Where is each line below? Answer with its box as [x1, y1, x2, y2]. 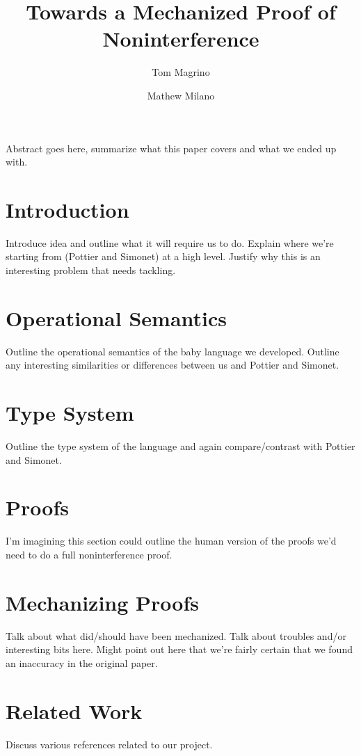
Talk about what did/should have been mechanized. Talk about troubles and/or [6, 628, 346, 643]
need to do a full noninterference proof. [6, 547, 173, 561]
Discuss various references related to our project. [6, 737, 213, 751]
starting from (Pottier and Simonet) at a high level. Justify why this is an [6, 249, 321, 264]
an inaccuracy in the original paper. [6, 655, 158, 670]
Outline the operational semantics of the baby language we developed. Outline [6, 344, 339, 358]
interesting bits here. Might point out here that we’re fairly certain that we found [6, 642, 353, 657]
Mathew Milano [147, 88, 215, 102]
